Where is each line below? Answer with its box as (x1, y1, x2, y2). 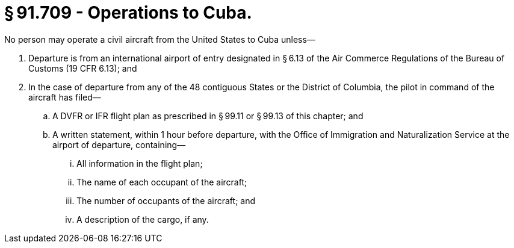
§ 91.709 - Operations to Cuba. (4, 2, 252, 23)
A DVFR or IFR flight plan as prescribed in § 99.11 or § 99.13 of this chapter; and (52, 110, 364, 121)
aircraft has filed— (28, 91, 101, 102)
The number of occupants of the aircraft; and (76, 195, 256, 206)
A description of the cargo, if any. (76, 214, 209, 225)
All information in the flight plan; (76, 158, 203, 169)
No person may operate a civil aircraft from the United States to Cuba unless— (4, 34, 315, 45)
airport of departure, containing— (52, 139, 186, 150)
